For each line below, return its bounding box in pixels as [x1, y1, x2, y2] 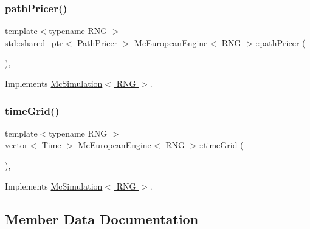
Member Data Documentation [5, 209, 199, 228]
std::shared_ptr [5, 36, 63, 49]
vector [5, 138, 28, 151]
